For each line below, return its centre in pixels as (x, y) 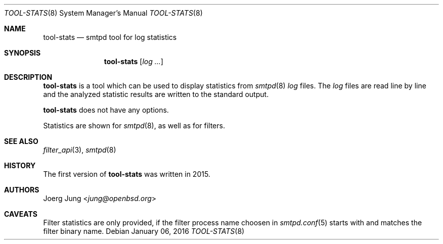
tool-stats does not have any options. (106, 110)
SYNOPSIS (23, 53)
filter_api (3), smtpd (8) (80, 150)
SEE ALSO (21, 141)
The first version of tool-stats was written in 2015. (127, 174)
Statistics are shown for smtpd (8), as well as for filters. (134, 126)
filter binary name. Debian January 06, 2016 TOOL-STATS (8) (144, 231)
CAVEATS (21, 214)
